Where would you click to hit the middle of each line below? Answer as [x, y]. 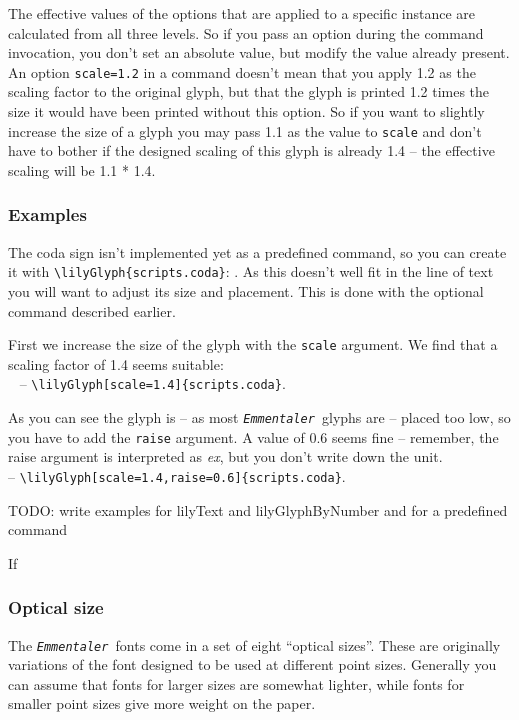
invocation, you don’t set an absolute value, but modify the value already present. [259, 52]
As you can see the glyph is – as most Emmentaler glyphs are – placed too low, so [259, 417]
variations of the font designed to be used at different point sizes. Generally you [252, 664]
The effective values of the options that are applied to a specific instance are [241, 13]
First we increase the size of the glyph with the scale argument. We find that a [253, 344]
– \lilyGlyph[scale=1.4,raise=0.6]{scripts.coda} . [177, 475]
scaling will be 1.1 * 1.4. [82, 169]
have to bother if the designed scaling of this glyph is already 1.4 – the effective [251, 150]
